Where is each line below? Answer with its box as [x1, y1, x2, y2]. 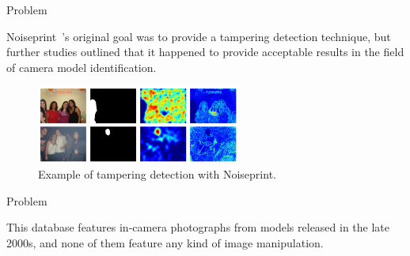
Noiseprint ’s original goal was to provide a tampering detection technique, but [6, 28, 391, 44]
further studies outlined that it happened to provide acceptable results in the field [6, 43, 404, 60]
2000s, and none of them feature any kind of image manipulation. [6, 234, 324, 250]
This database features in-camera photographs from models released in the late [6, 219, 390, 235]
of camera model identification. [6, 58, 157, 75]
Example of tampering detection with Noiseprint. [38, 166, 276, 183]
